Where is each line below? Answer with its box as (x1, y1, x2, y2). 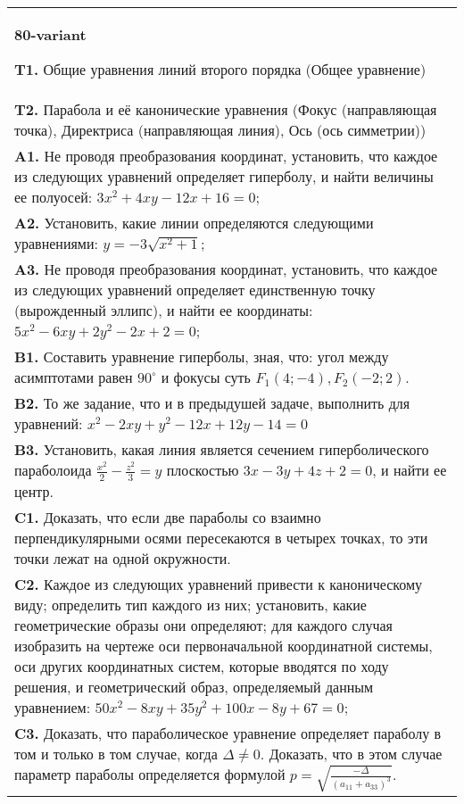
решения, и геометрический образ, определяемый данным (14, 676, 374, 697)
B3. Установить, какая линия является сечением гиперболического (14, 439, 429, 460)
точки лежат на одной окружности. (14, 547, 231, 568)
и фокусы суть (161, 367, 251, 387)
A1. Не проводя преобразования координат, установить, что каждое (14, 145, 438, 166)
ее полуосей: (14, 186, 93, 207)
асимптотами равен (14, 367, 133, 387)
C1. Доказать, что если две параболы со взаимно (14, 506, 321, 527)
